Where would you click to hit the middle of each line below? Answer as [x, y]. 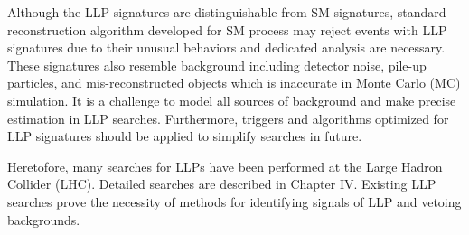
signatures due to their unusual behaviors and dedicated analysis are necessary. [226, 47]
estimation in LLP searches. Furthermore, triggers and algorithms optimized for [228, 118]
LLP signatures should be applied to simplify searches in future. [185, 136]
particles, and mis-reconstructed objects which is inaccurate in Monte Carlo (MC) [234, 83]
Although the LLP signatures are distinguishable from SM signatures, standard [227, 12]
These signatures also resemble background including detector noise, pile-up [217, 65]
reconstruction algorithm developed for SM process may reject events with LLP [227, 29]
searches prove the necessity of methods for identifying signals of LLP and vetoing [234, 201]
